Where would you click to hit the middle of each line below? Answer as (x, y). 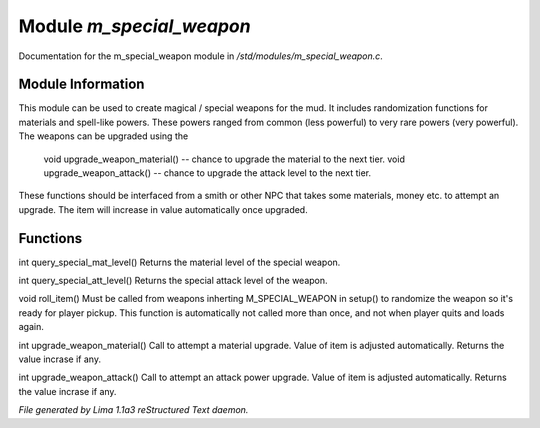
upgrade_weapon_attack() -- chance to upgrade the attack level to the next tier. (207, 173)
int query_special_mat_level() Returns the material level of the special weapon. (179, 262)
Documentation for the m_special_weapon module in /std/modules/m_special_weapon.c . (201, 56)
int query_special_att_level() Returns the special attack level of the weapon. (173, 281)
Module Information (81, 84)
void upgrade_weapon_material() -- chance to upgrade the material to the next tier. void (224, 159)
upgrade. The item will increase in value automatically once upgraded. (163, 209)
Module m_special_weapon (134, 26)
